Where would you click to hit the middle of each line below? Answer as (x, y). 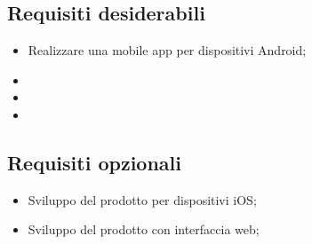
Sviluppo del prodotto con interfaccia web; (144, 229)
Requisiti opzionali (94, 162)
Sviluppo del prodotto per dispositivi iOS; (142, 199)
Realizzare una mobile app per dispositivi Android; (167, 50)
